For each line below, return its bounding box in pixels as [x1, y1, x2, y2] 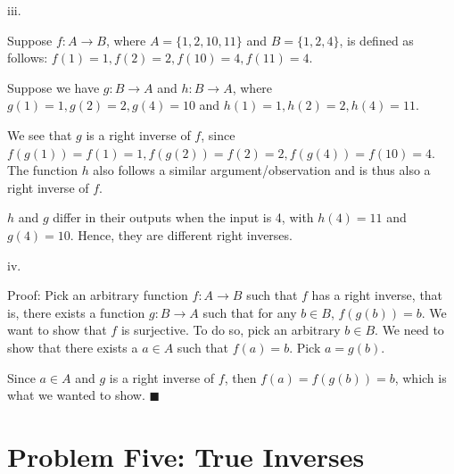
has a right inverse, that [311, 286, 443, 304]
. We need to [375, 320, 444, 339]
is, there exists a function [7, 303, 145, 321]
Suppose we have [7, 78, 100, 96]
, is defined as [339, 30, 414, 49]
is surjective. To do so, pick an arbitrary [120, 320, 341, 339]
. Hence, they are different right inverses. [70, 225, 293, 244]
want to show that [7, 320, 107, 339]
